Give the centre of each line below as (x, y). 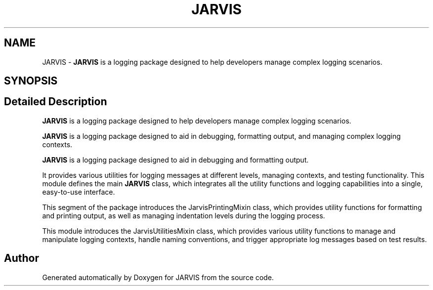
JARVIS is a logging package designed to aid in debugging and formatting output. (175, 160)
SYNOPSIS (31, 81)
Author (22, 258)
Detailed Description (56, 102)
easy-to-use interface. (79, 192)
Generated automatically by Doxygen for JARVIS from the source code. (158, 277)
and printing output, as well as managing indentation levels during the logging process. (184, 215)
